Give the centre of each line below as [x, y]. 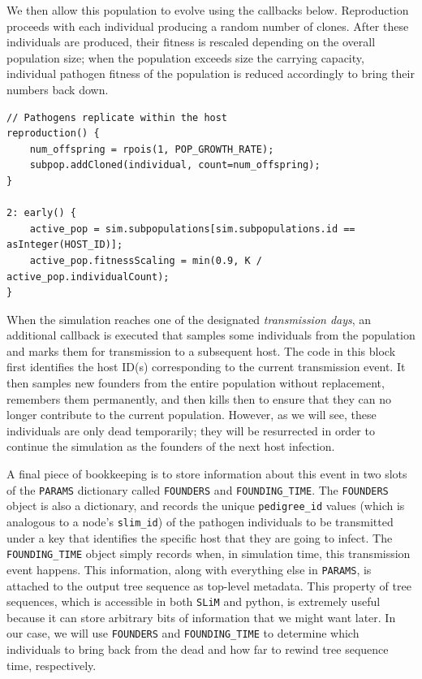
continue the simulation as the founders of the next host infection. [171, 446]
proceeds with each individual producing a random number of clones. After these [208, 26]
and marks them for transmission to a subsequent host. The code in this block [201, 350]
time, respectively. [52, 665]
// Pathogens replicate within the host [117, 117]
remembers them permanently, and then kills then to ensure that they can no [199, 398]
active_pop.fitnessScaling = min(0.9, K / [146, 260]
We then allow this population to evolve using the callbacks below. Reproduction [208, 10]
